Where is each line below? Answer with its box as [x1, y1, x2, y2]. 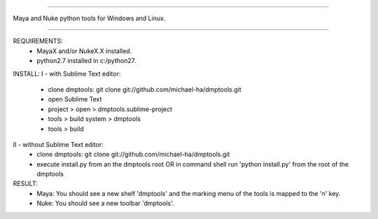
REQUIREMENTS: [13, 37, 63, 45]
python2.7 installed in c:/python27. [36, 57, 136, 65]
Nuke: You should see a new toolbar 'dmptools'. [36, 199, 174, 208]
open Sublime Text [48, 95, 102, 104]
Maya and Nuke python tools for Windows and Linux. [13, 14, 166, 22]
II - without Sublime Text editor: [13, 140, 104, 148]
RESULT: [13, 179, 38, 188]
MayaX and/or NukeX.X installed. [36, 46, 132, 55]
